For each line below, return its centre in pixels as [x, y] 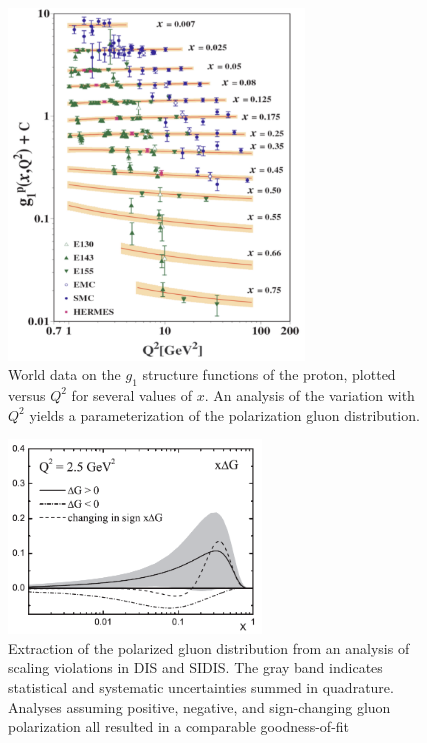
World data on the [64, 374]
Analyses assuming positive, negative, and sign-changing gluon [199, 706]
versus [27, 394]
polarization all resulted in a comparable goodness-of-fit [179, 726]
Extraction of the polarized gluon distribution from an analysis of [209, 647]
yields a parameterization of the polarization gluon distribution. [224, 414]
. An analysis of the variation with [309, 394]
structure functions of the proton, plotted [269, 374]
